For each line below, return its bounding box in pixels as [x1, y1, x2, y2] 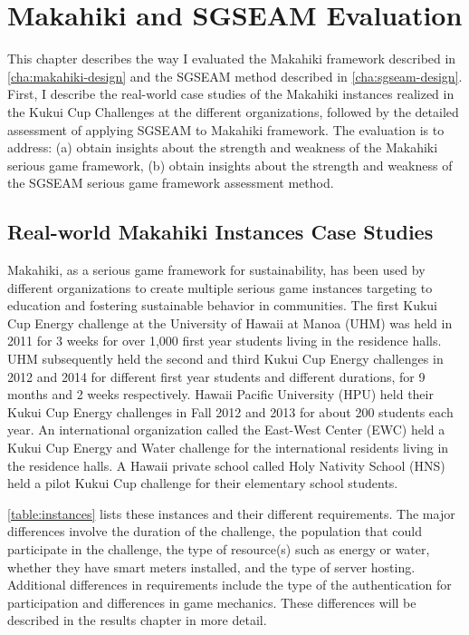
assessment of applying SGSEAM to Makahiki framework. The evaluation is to [7, 120, 445, 139]
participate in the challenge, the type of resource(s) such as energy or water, [7, 539, 430, 558]
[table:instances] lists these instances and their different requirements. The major [7, 503, 455, 523]
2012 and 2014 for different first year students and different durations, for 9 [7, 366, 426, 386]
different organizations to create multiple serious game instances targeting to [7, 278, 433, 297]
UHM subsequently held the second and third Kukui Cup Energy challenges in [7, 349, 444, 368]
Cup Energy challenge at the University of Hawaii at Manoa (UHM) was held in [7, 313, 453, 332]
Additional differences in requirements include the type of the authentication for [7, 575, 452, 594]
